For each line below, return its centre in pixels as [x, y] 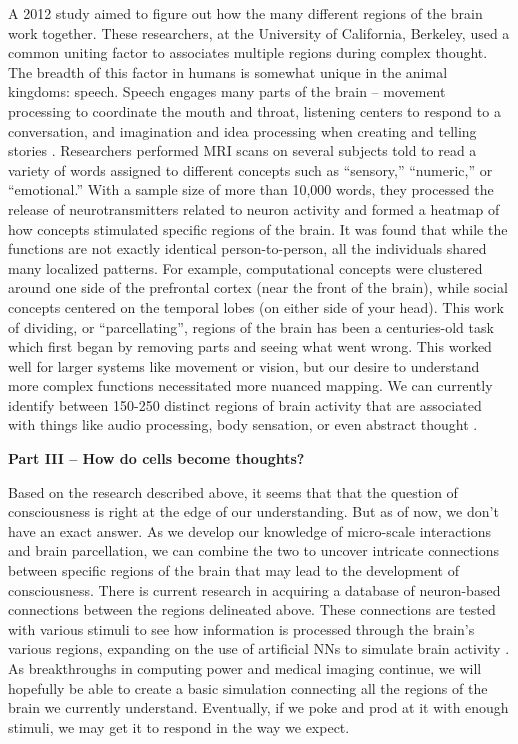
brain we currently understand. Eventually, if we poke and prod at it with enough [258, 707]
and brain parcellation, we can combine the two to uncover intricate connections [253, 550]
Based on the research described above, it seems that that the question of [233, 491]
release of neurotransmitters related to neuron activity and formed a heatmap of [254, 208]
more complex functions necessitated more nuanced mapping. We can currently [250, 385]
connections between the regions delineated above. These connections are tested [252, 609]
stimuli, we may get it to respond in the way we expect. [179, 726]
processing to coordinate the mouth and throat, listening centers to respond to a [254, 110]
